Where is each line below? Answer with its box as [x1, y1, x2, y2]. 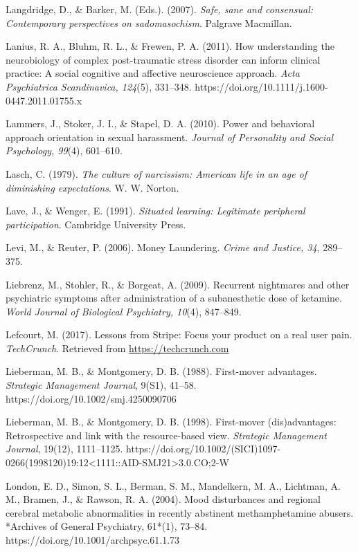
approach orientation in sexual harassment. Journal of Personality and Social [6, 129, 333, 144]
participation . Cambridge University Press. [6, 217, 186, 231]
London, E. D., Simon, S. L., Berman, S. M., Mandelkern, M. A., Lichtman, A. [6, 478, 341, 493]
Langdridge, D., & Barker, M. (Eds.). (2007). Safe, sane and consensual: [6, 2, 314, 16]
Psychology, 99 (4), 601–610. [6, 143, 123, 158]
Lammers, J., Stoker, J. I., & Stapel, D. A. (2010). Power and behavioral [6, 116, 315, 131]
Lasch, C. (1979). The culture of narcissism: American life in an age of [6, 166, 307, 181]
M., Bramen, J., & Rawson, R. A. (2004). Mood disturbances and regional [6, 492, 321, 506]
